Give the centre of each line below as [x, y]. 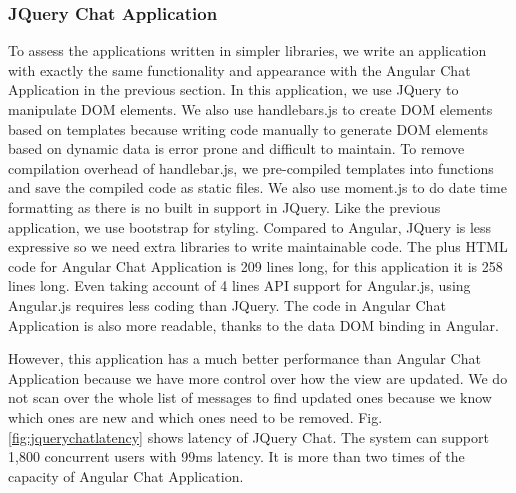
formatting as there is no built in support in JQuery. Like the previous [224, 206]
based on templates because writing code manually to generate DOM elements [248, 128]
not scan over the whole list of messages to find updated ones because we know [250, 397]
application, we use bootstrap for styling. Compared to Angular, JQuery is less [250, 226]
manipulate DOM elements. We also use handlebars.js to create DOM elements [250, 109]
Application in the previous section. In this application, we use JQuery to [233, 89]
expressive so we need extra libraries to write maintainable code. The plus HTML [258, 246]
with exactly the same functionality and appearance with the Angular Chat [239, 69]
